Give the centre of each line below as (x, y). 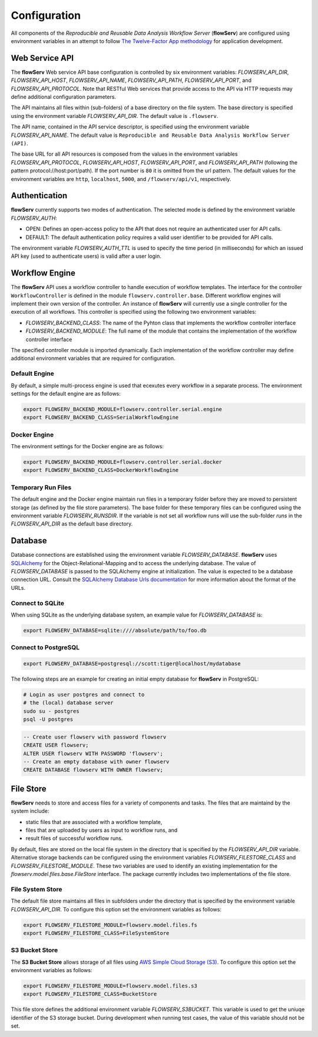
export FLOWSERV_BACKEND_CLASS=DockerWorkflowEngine (101, 470)
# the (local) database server (69, 703)
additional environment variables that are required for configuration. (93, 358)
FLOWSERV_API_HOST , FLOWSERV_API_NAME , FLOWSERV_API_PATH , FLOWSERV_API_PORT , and (131, 80)
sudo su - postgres (51, 711)
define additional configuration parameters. (64, 97)
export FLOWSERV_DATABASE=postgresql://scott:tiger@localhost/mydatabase (132, 664)
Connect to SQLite (38, 603)
